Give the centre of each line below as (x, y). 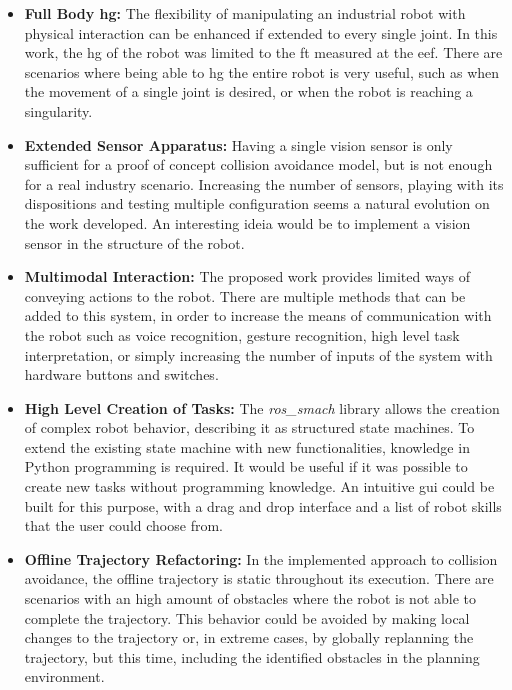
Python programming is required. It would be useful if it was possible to (246, 466)
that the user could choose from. (123, 525)
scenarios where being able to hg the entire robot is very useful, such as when (262, 71)
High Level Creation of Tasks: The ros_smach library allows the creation (262, 407)
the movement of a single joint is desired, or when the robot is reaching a (248, 91)
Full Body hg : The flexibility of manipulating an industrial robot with (245, 13)
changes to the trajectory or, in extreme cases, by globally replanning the (249, 637)
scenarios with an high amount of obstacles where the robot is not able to (250, 598)
